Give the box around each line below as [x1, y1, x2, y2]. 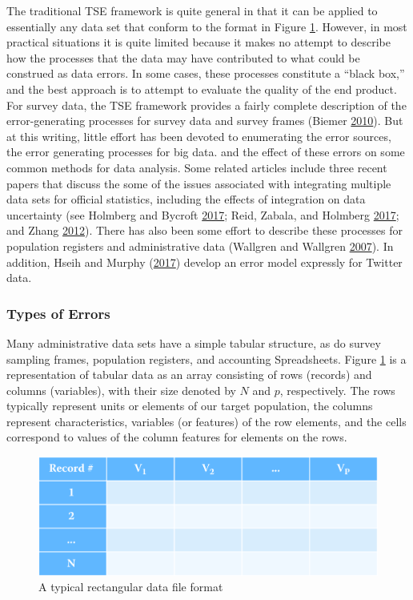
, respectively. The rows [279, 381, 395, 398]
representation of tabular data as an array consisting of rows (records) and [6, 366, 372, 383]
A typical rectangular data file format [38, 578, 223, 595]
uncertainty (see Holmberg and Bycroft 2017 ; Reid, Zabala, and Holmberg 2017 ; [6, 206, 399, 223]
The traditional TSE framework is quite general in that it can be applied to [6, 2, 378, 18]
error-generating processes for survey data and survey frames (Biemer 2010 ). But [6, 112, 403, 129]
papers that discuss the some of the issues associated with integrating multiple [6, 175, 391, 191]
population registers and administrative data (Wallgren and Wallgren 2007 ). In [6, 237, 394, 254]
